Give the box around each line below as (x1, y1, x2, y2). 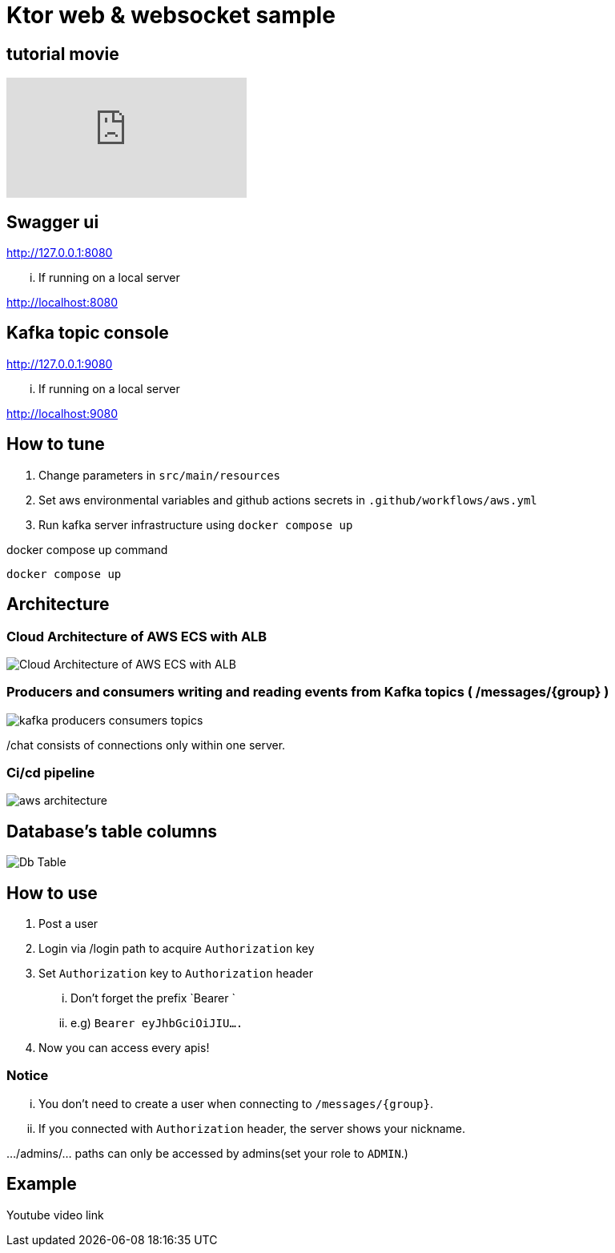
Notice (6, 1067, 49, 1084)
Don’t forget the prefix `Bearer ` (70, 991, 235, 1006)
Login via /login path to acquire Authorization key (38, 942, 315, 956)
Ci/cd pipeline (6, 765, 95, 781)
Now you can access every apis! (38, 1041, 210, 1055)
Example (6, 1174, 77, 1195)
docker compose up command (6, 542, 168, 556)
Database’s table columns (6, 821, 217, 841)
